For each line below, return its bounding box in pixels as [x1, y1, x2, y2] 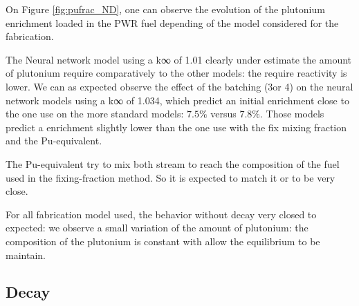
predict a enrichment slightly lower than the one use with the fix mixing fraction [6, 119, 347, 134]
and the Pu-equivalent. [6, 133, 102, 148]
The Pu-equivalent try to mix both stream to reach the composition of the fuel [6, 156, 340, 171]
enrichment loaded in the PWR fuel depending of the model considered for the [6, 15, 339, 30]
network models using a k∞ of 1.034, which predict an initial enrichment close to [6, 93, 349, 107]
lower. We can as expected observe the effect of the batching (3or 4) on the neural [6, 79, 353, 93]
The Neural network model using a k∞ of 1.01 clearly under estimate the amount [6, 52, 352, 66]
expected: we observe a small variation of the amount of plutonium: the [6, 220, 309, 235]
